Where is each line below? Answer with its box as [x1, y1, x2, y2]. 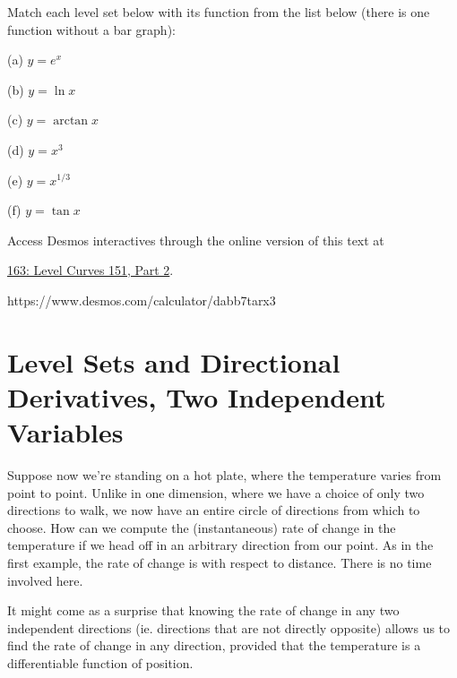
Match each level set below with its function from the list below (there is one [7, 3, 430, 21]
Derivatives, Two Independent [7, 378, 386, 415]
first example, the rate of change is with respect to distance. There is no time [7, 554, 432, 571]
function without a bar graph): [7, 20, 176, 39]
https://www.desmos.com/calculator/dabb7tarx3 [7, 290, 276, 309]
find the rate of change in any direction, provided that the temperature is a [7, 636, 421, 655]
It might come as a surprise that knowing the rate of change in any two [7, 601, 400, 620]
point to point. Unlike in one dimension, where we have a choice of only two [7, 483, 425, 502]
